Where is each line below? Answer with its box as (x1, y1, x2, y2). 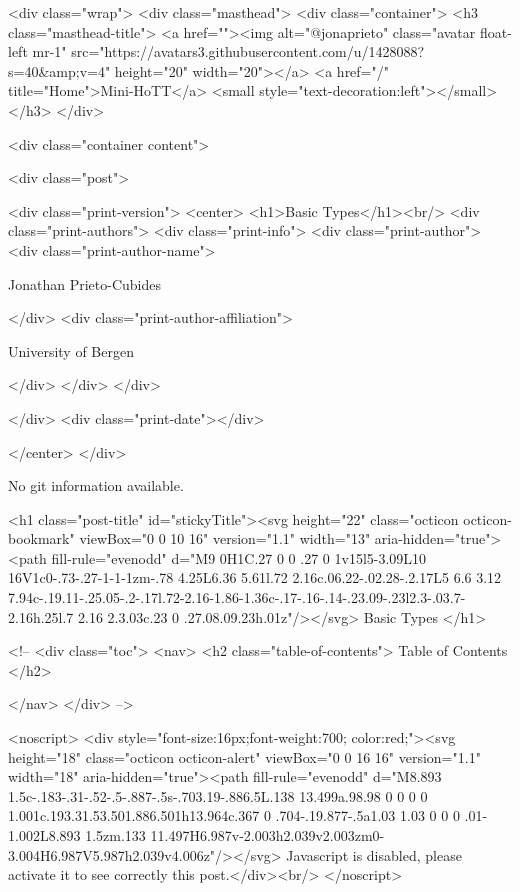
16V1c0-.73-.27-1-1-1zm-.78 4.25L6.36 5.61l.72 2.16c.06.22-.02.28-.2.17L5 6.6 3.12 (8, 567, 502, 588)
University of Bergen (8, 340, 134, 361)
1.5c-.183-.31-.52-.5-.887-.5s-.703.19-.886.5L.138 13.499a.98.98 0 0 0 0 (8, 785, 428, 806)
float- (479, 21, 512, 42)
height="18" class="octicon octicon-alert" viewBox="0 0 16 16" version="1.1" (8, 746, 481, 767)
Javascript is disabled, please (286, 844, 462, 865)
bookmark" (8, 528, 75, 549)
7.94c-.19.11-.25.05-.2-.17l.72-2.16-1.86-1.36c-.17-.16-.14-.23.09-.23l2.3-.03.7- (8, 587, 466, 608)
